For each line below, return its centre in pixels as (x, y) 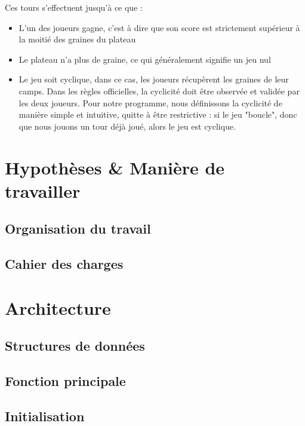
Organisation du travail (78, 229)
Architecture (58, 307)
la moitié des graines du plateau (77, 39)
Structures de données (75, 346)
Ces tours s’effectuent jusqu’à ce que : (74, 7)
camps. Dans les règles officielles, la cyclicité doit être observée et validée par (159, 91)
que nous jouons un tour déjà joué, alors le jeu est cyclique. (127, 126)
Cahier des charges (64, 264)
